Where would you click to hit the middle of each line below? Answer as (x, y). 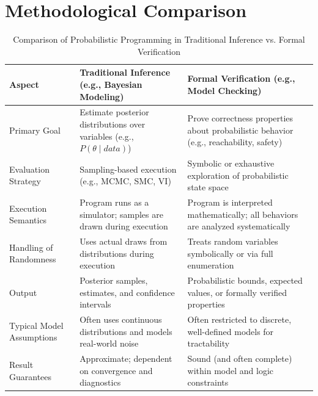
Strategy (25, 181)
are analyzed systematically (239, 226)
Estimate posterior (114, 112)
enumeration (211, 265)
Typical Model (36, 325)
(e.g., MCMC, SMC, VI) (125, 181)
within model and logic (231, 370)
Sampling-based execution (128, 169)
